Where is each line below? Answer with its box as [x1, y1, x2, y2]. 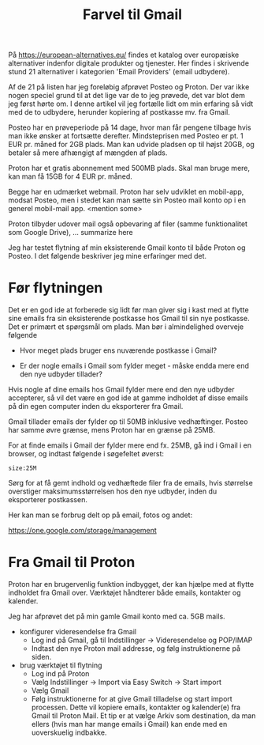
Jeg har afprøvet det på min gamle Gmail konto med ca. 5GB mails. [8, 611, 226, 622]
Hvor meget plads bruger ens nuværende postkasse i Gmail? [19, 346, 218, 355]
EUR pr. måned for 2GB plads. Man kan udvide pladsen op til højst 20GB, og [8, 140, 255, 149]
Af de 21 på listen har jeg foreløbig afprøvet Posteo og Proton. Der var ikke [8, 82, 250, 92]
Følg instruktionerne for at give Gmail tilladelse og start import [31, 694, 232, 704]
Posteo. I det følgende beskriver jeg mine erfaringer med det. [8, 251, 207, 261]
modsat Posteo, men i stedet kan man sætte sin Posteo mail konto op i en [8, 195, 247, 205]
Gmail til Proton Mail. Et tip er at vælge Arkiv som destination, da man [31, 711, 256, 720]
